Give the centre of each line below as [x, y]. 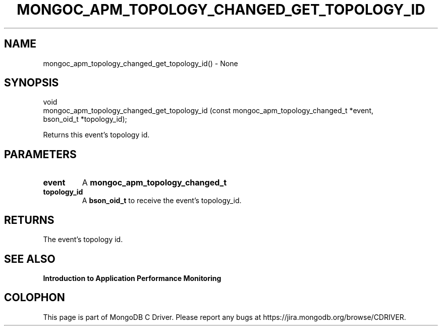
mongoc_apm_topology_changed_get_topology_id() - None [141, 63]
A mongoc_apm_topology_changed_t [154, 183]
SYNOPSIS [32, 83]
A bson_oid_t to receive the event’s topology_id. [162, 201]
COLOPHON [35, 298]
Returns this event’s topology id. [96, 135]
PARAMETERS [40, 154]
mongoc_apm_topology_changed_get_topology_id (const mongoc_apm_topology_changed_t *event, [208, 111]
